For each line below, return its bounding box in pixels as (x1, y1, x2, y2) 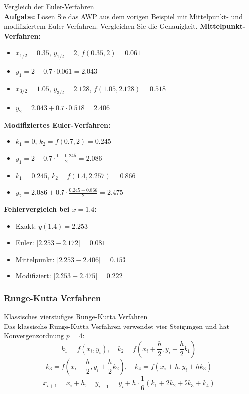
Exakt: (15, 220, 36, 231)
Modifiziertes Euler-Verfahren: (4, 119, 111, 130)
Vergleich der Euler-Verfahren (4, 1, 94, 11)
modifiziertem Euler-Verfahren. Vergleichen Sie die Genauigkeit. (4, 21, 198, 31)
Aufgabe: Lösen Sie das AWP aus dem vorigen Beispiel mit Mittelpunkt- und (4, 11, 243, 21)
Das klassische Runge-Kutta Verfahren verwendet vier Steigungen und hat (4, 321, 229, 331)
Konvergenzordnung (4, 330, 64, 341)
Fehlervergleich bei (4, 203, 70, 214)
